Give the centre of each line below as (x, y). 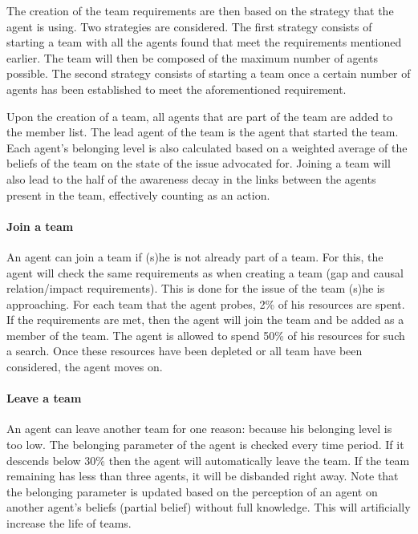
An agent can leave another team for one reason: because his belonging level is (199, 429)
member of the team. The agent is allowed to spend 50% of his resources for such (206, 335)
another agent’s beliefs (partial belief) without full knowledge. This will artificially (209, 507)
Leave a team (44, 398)
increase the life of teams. (69, 523)
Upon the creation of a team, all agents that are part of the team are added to (200, 116)
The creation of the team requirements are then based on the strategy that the (200, 10)
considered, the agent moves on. (85, 367)
